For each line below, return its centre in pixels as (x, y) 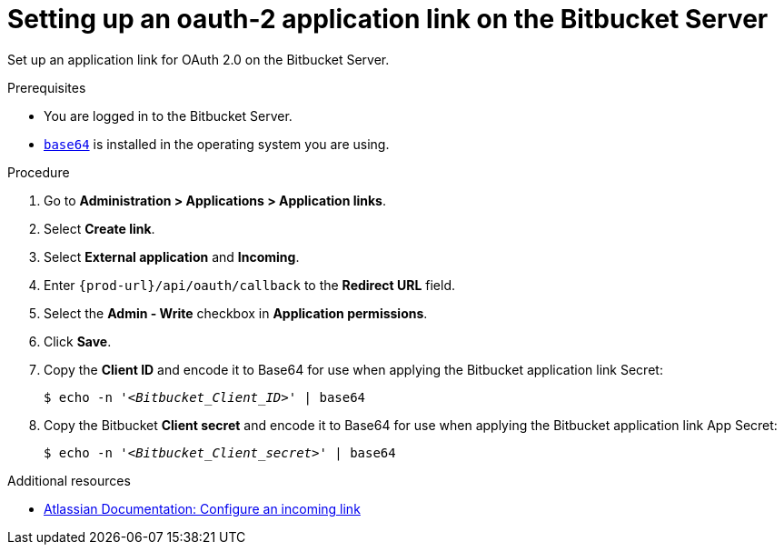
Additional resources (69, 480)
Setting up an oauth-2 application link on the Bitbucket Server (388, 19)
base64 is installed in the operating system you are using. (217, 144)
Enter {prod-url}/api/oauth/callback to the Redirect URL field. (249, 285)
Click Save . (78, 341)
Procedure (39, 172)
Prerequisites (47, 87)
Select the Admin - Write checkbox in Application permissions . (236, 313)
